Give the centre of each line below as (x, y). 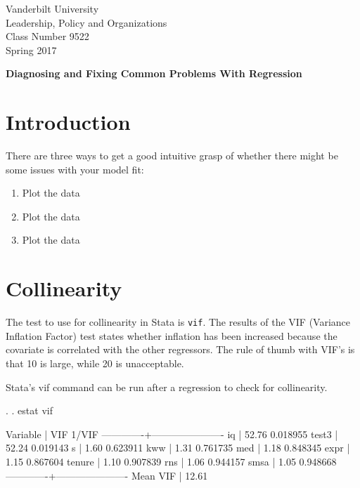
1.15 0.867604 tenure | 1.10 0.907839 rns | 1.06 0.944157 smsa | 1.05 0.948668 (171, 461)
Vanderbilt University (52, 8)
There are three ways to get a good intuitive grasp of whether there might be (172, 156)
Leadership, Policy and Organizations (86, 22)
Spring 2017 (31, 50)
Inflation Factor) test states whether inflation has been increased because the (172, 335)
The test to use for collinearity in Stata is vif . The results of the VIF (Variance (178, 322)
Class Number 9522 (47, 36)
